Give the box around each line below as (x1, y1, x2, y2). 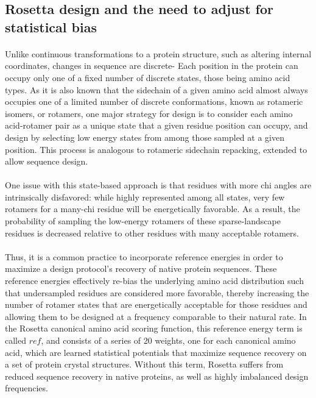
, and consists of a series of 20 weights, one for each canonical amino (41, 334, 296, 347)
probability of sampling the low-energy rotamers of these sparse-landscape (5, 215, 281, 227)
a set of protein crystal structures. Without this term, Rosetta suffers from (5, 358, 284, 371)
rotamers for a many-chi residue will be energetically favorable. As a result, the (5, 202, 300, 215)
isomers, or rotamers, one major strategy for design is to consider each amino (5, 107, 293, 119)
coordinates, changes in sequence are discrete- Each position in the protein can (5, 59, 298, 72)
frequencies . (5, 382, 48, 394)
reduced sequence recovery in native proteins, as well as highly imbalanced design (5, 369, 309, 382)
